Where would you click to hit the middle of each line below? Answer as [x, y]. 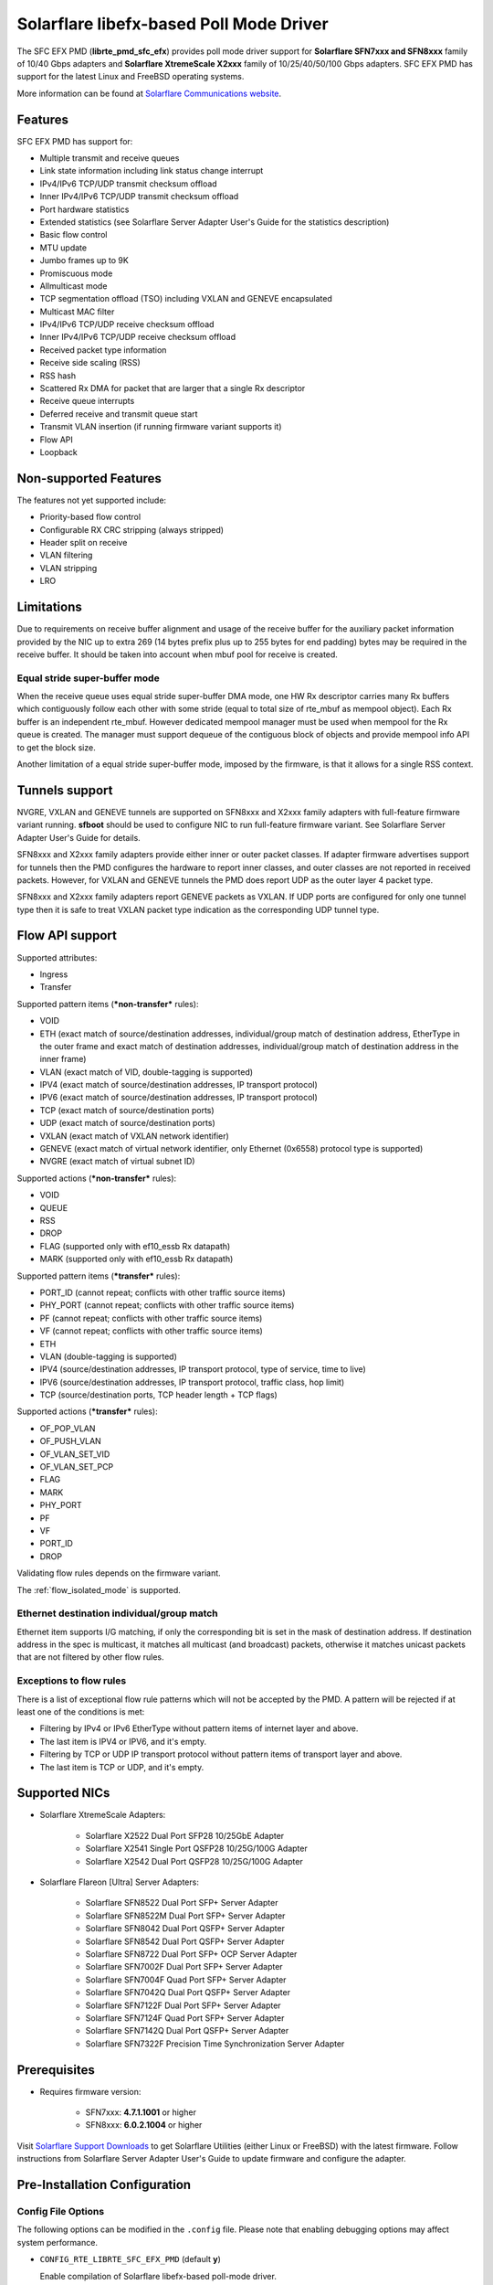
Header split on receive [84, 543]
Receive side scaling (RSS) [90, 363]
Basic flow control [73, 235]
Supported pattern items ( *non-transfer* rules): [108, 1004]
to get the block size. [56, 747]
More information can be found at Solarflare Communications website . [149, 93]
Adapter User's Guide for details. [79, 837]
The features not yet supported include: [92, 500]
